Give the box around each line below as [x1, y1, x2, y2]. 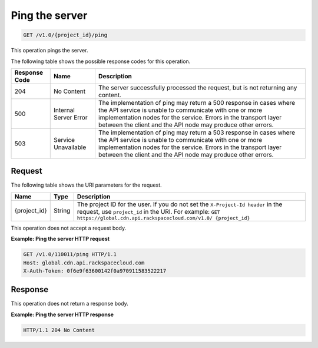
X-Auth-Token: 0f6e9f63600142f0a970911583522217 [23, 267, 167, 274]
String [54, 207, 71, 215]
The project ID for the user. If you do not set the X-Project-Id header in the [77, 200, 283, 208]
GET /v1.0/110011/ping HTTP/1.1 [23, 251, 117, 258]
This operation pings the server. [11, 47, 88, 54]
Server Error [53, 113, 88, 121]
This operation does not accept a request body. [11, 224, 127, 231]
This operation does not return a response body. [11, 300, 129, 307]
